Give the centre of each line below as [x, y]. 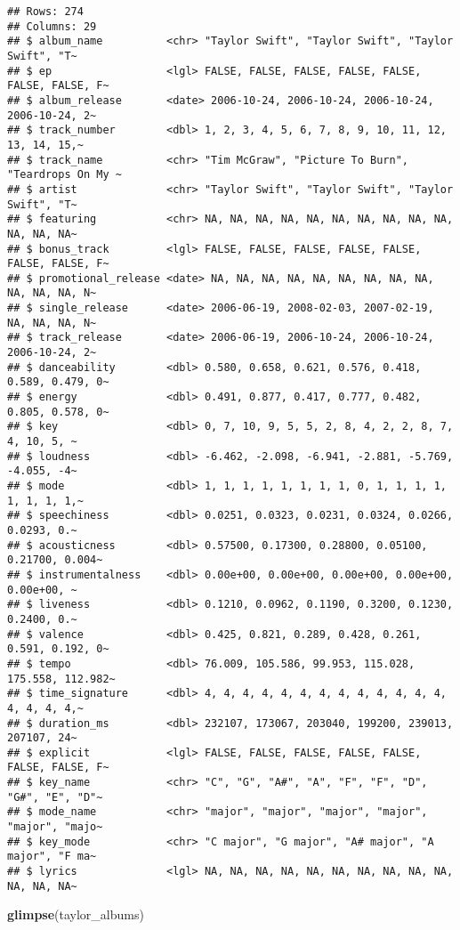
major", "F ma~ [52, 857]
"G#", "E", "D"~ [55, 797]
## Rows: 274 [45, 12]
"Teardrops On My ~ [65, 175]
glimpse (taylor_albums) [76, 914]
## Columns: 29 [52, 26]
